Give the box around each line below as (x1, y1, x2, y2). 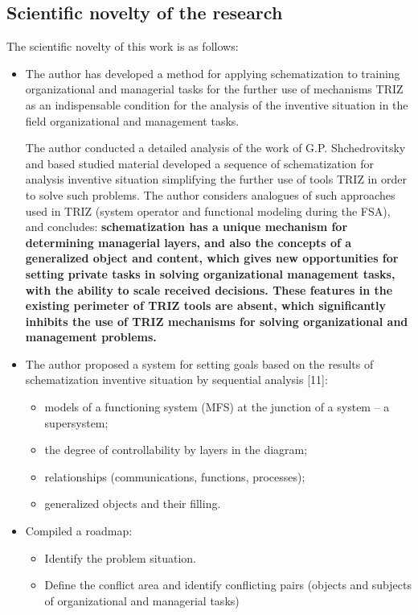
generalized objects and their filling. (44, 495, 221, 512)
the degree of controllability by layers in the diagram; (44, 441, 308, 458)
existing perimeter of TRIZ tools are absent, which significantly (25, 297, 387, 314)
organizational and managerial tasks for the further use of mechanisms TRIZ (25, 80, 404, 97)
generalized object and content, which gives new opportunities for (25, 250, 399, 266)
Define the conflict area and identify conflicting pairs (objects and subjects (44, 576, 412, 593)
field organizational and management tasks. (25, 112, 240, 129)
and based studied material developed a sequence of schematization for (25, 155, 374, 171)
